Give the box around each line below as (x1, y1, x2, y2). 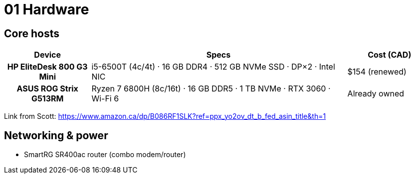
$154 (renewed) (347, 67, 407, 77)
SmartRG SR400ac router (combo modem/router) (24, 150, 186, 159)
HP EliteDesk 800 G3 (7, 62, 88, 72)
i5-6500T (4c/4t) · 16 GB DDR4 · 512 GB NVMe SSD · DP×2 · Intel (91, 62, 335, 72)
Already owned (347, 89, 405, 99)
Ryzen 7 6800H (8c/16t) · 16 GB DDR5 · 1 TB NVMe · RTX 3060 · (91, 84, 331, 94)
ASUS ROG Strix (16, 84, 78, 94)
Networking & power (4, 129, 108, 142)
